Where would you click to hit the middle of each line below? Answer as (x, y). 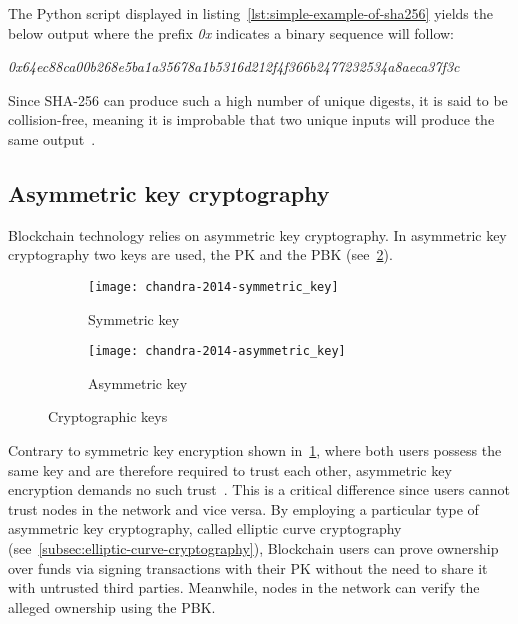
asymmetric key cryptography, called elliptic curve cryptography (205, 528)
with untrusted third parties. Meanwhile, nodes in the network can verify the (244, 587)
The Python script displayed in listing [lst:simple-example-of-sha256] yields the (250, 13)
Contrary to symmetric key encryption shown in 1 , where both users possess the (255, 450)
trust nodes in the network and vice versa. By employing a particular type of (243, 508)
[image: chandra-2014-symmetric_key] (213, 286)
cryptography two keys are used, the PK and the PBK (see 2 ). (200, 254)
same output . (52, 138)
